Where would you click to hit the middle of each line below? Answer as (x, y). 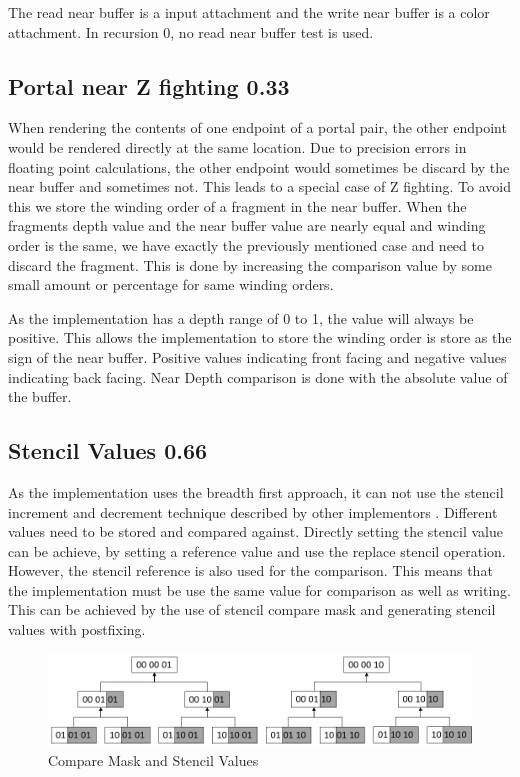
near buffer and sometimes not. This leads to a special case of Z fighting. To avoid (259, 186)
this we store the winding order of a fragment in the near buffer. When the (237, 205)
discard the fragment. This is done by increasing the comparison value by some (250, 264)
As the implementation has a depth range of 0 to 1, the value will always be (241, 317)
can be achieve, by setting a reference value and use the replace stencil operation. (257, 550)
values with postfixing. (77, 629)
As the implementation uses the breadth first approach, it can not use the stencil (256, 491)
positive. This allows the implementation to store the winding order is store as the (260, 337)
